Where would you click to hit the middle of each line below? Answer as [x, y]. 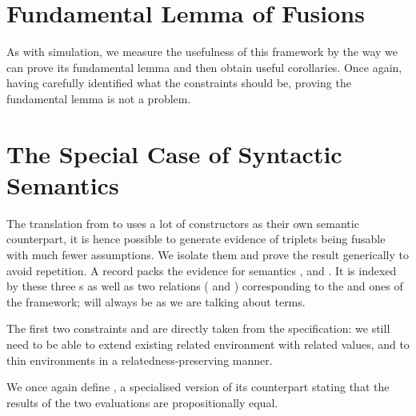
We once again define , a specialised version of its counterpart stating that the [198, 387]
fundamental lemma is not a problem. [99, 98]
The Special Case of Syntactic [174, 153]
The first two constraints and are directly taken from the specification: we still [198, 328]
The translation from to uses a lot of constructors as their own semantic [183, 223]
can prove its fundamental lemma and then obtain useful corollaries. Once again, [204, 67]
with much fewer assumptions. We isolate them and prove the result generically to [208, 254]
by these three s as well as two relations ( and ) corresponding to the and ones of [205, 286]
